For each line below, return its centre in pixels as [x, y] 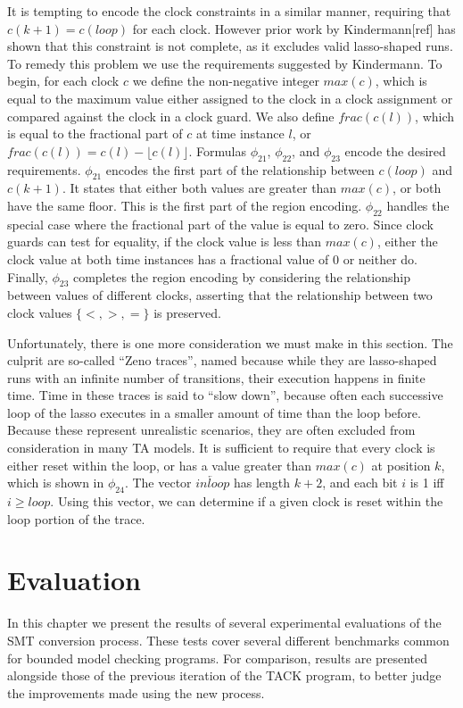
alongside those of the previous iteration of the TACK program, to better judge [224, 675]
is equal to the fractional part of [95, 133]
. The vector [158, 483]
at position [401, 465]
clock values [40, 312]
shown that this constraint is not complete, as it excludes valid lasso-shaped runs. [230, 46]
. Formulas [217, 150]
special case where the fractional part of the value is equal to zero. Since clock [220, 224]
